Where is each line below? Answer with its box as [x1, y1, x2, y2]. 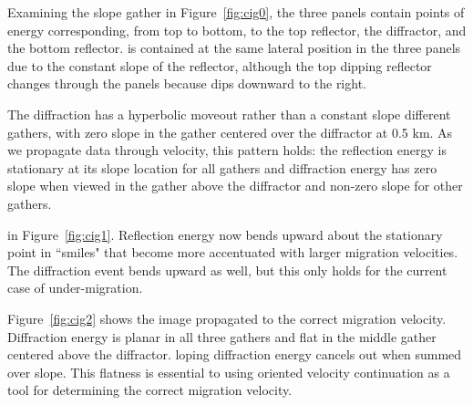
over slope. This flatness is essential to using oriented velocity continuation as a [7, 362, 450, 381]
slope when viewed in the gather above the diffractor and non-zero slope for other [7, 176, 463, 195]
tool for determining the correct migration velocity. [7, 380, 293, 400]
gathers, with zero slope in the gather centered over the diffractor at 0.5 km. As [7, 122, 453, 141]
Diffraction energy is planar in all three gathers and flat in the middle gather [7, 327, 437, 346]
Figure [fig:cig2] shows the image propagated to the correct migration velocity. [7, 308, 447, 327]
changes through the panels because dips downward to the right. [7, 74, 366, 93]
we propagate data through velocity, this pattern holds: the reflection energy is [7, 140, 447, 160]
